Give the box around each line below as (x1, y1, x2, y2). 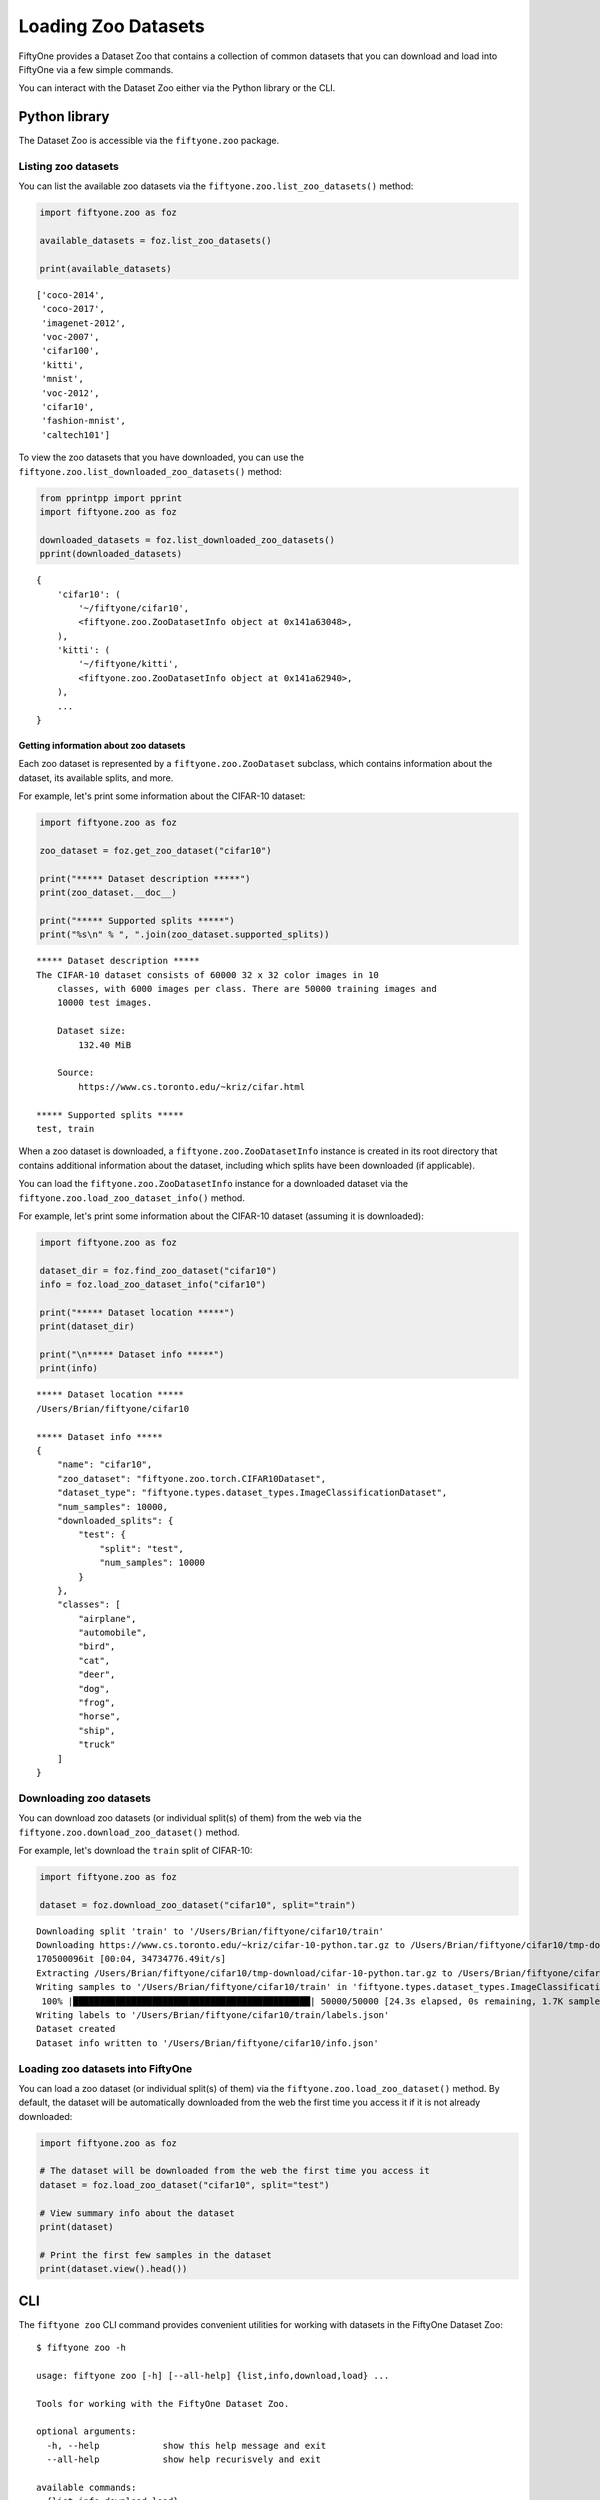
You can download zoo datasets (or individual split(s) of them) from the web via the (18, 1812, 362, 1824)
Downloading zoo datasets (18, 1791, 152, 1805)
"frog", (78, 1697, 116, 1709)
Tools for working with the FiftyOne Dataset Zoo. (36, 2398, 290, 2409)
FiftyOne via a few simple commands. (18, 63, 174, 75)
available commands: (36, 2481, 137, 2493)
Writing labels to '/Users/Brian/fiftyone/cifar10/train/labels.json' (36, 2009, 390, 2020)
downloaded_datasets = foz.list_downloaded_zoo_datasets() (39, 534, 335, 545)
